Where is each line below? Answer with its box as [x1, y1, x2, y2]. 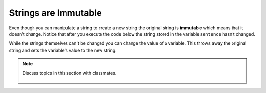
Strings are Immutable [9, 7, 102, 18]
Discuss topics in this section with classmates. [22, 70, 117, 76]
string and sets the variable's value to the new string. [9, 47, 117, 53]
